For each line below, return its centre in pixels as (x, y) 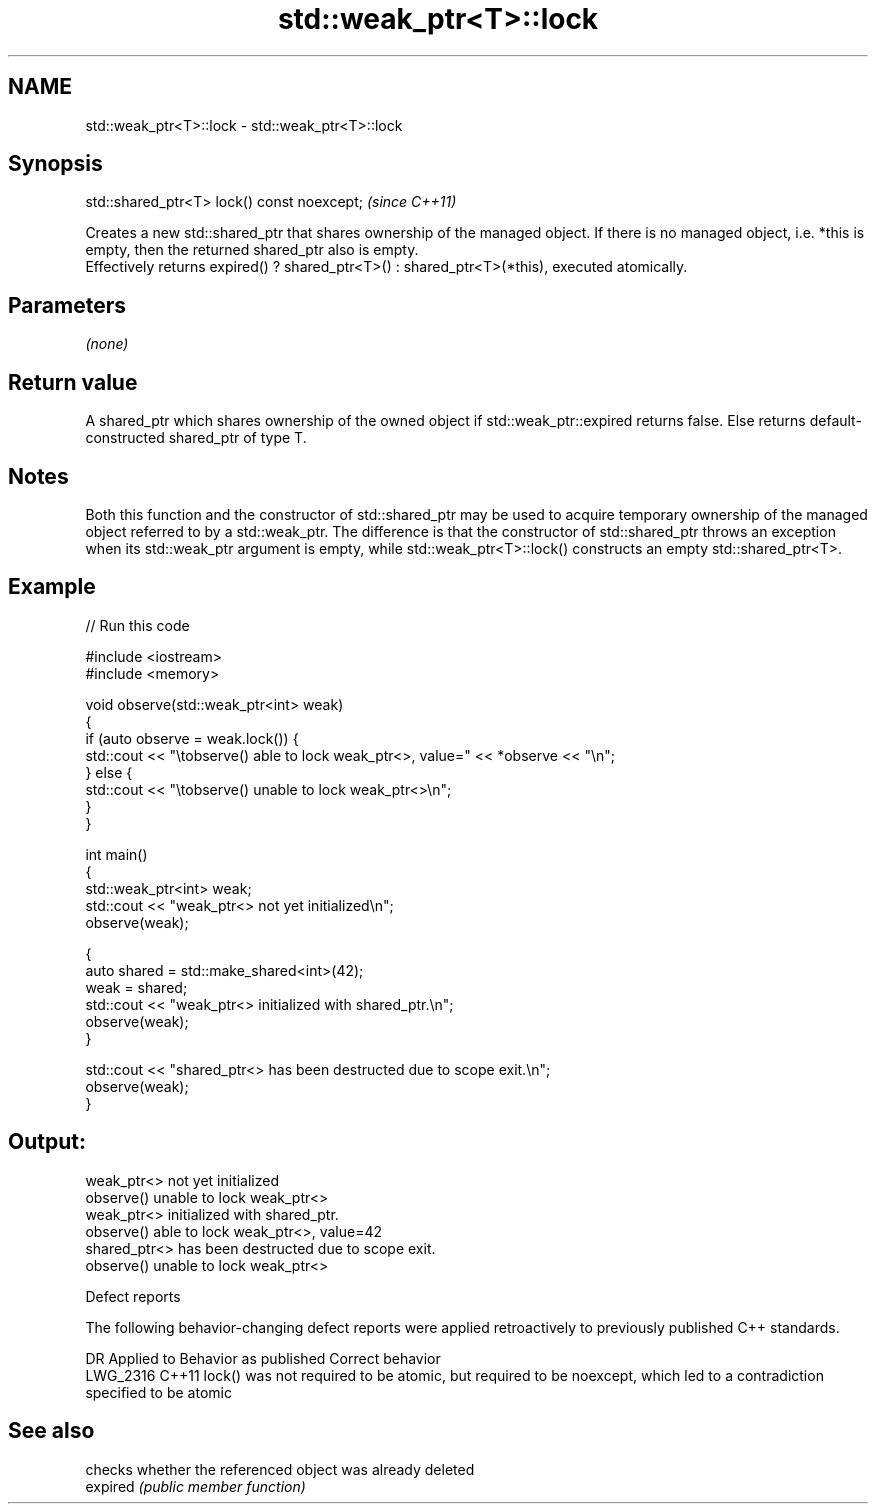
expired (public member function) (195, 1486)
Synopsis (55, 164)
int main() (116, 854)
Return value (73, 382)
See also (51, 1431)
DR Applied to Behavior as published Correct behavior (263, 1358)
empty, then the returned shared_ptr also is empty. (252, 250)
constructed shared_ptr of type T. (196, 438)
